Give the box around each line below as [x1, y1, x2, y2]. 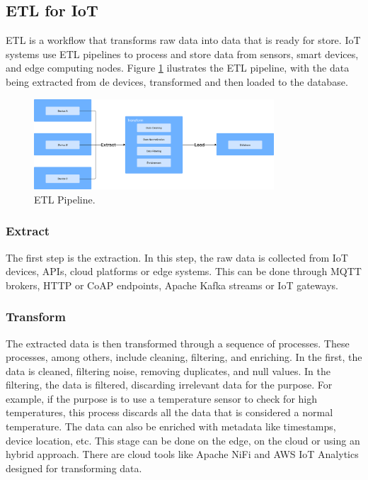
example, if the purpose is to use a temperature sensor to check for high [6, 391, 317, 406]
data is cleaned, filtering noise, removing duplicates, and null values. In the [6, 363, 330, 378]
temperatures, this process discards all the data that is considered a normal [6, 405, 333, 420]
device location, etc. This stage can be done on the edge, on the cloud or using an [6, 432, 360, 447]
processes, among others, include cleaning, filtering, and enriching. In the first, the [6, 350, 362, 364]
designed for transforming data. [6, 460, 142, 475]
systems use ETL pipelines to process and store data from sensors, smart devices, [6, 46, 359, 61]
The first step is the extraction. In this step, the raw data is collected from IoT [6, 250, 348, 264]
